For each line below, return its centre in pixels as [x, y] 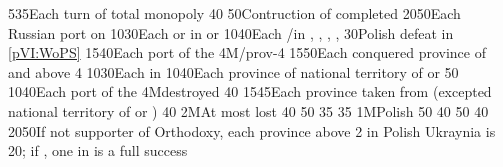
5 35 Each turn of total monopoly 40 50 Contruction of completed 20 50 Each [234, 13]
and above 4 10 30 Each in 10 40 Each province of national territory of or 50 [233, 71]
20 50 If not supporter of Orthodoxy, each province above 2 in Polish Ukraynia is [252, 130]
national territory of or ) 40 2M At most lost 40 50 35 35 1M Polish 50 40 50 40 [248, 110]
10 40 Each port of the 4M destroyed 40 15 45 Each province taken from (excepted [250, 91]
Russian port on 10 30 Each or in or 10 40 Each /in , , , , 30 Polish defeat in [231, 32]
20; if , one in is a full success [98, 150]
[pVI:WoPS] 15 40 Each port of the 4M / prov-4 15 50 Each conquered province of [247, 52]
